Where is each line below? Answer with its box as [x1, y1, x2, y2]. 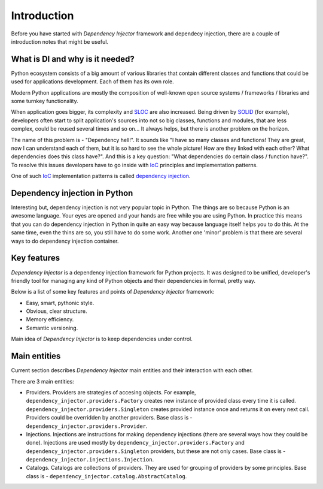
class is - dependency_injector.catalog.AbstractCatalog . [26, 472, 187, 479]
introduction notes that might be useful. [11, 38, 109, 45]
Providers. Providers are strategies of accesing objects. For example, [26, 388, 197, 396]
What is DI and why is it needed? [11, 54, 135, 64]
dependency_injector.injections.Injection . [26, 456, 154, 463]
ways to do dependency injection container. [11, 237, 119, 244]
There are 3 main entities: [11, 378, 74, 385]
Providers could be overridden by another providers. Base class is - [26, 414, 193, 421]
